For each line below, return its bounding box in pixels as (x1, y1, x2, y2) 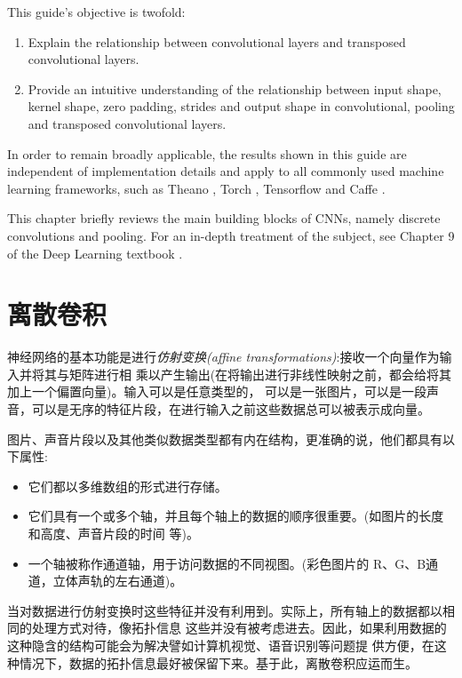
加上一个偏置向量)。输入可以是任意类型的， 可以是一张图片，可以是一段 (7, 382, 427, 401)
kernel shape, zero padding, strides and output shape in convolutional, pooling (28, 97, 455, 116)
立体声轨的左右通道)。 (52, 571, 183, 590)
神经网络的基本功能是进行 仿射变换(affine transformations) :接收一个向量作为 (7, 347, 440, 366)
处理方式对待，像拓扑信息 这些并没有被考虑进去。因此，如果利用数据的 (31, 618, 447, 637)
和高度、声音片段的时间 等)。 (28, 524, 199, 542)
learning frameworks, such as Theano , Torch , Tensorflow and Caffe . (7, 179, 386, 197)
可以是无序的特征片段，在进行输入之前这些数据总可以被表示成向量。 (31, 400, 430, 419)
